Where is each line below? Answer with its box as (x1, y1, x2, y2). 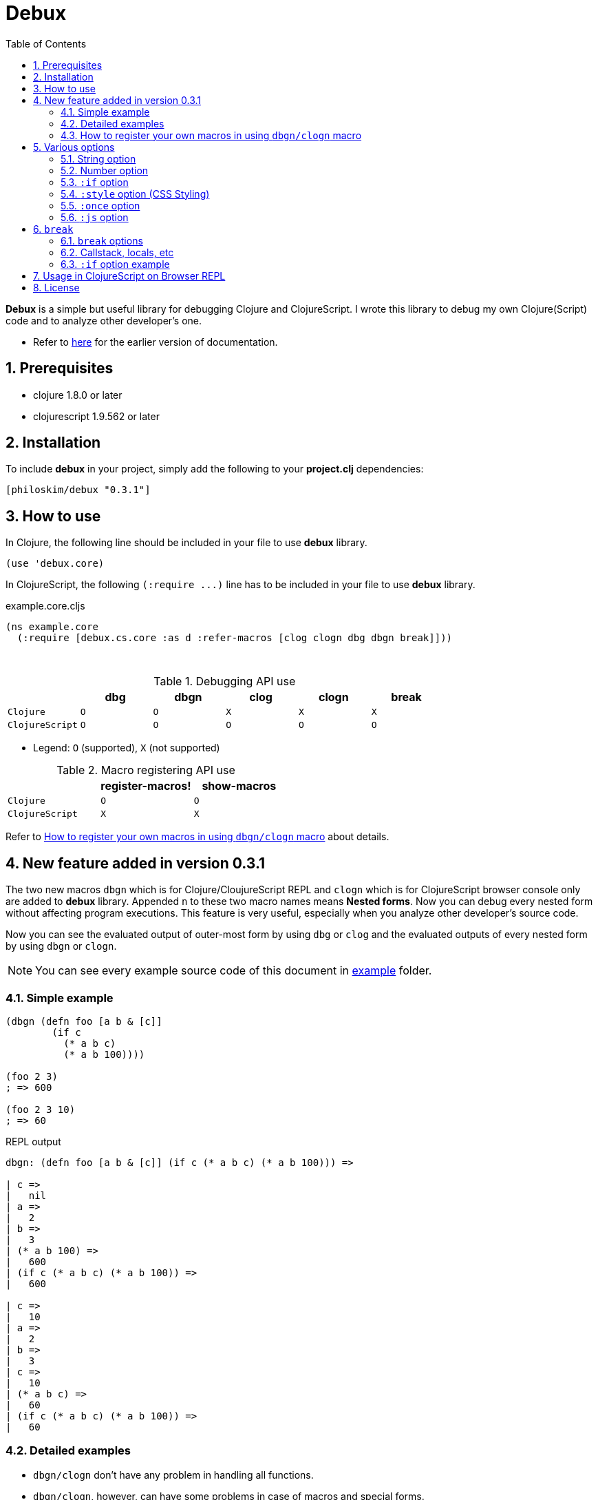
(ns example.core (6, 621, 98, 633)
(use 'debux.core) (6, 558, 105, 570)
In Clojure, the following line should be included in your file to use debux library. (6, 537, 367, 549)
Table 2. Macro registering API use (56, 763, 235, 778)
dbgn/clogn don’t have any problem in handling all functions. (33, 1468, 314, 1481)
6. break (33, 222, 74, 235)
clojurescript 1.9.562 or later (33, 410, 160, 422)
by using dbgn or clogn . (6, 940, 117, 952)
